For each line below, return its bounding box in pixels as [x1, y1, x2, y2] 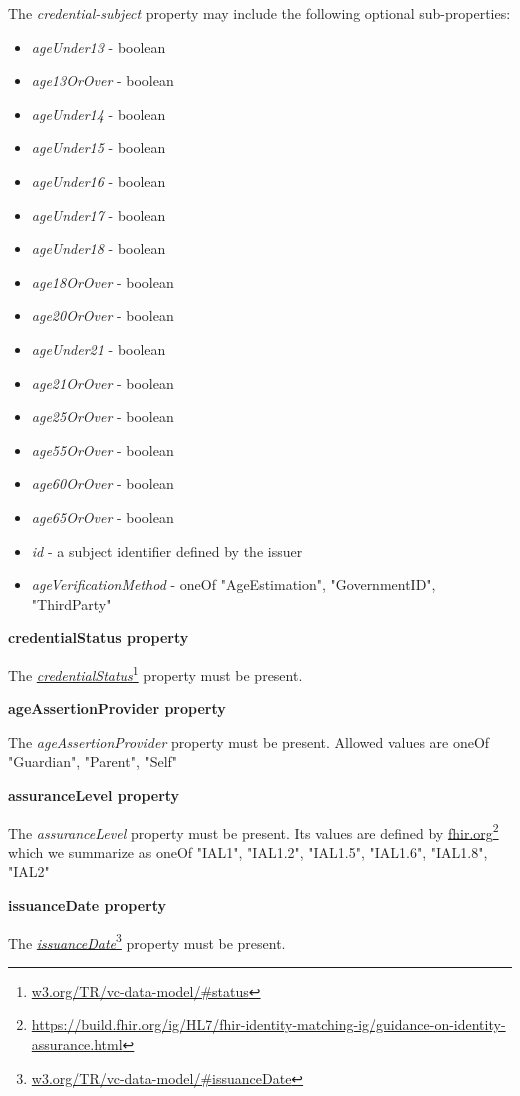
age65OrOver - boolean [31, 506, 174, 527]
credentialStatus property [8, 627, 189, 648]
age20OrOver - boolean [31, 305, 174, 326]
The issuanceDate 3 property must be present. [8, 929, 286, 953]
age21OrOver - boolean [31, 372, 174, 393]
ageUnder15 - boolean [31, 137, 166, 158]
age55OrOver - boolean [31, 439, 174, 460]
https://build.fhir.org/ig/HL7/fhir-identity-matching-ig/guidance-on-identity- [31, 1014, 506, 1035]
